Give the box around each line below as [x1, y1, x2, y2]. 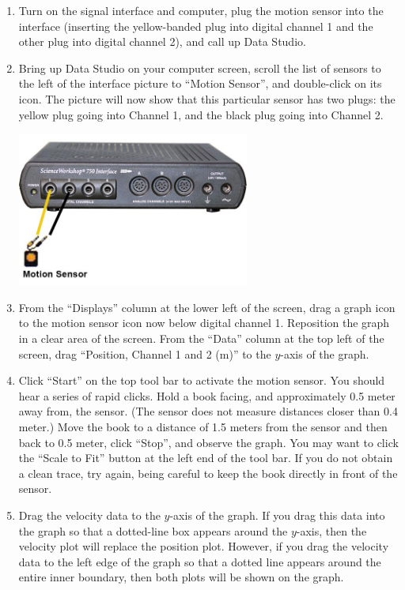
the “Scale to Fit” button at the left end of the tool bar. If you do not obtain [18, 449, 393, 466]
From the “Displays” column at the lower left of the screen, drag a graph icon [18, 299, 396, 315]
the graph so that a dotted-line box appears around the [18, 522, 288, 539]
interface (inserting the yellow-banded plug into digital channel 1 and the [18, 17, 373, 34]
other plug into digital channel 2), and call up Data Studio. [18, 33, 306, 50]
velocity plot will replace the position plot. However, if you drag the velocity [18, 538, 389, 554]
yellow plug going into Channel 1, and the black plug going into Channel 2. [18, 106, 384, 122]
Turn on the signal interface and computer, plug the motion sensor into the [18, 2, 384, 18]
